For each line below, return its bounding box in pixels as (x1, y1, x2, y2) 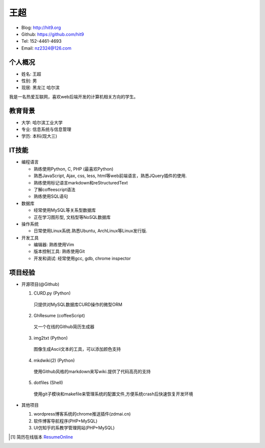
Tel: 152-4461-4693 (21, 38, 62, 44)
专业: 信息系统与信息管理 (21, 126, 71, 132)
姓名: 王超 (21, 71, 41, 77)
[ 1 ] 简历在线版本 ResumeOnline (10, 434, 73, 440)
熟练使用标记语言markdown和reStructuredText (33, 179, 128, 185)
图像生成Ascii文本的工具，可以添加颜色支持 (33, 346, 121, 352)
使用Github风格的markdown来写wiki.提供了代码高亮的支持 (33, 368, 151, 374)
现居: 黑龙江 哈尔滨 (21, 85, 60, 90)
